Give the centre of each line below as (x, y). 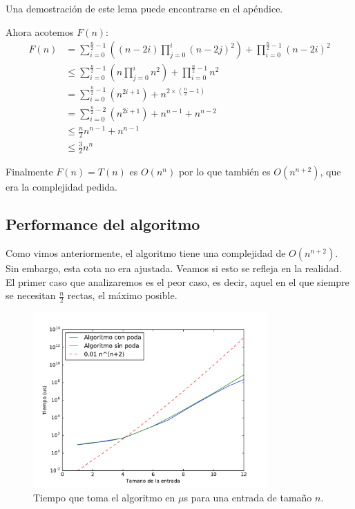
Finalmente (29, 172)
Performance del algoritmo (103, 224)
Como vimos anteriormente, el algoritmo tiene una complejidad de (146, 253)
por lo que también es (224, 172)
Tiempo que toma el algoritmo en (104, 498)
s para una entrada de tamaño (248, 498)
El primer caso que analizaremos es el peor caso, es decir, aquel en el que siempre (177, 281)
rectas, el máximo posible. (122, 295)
